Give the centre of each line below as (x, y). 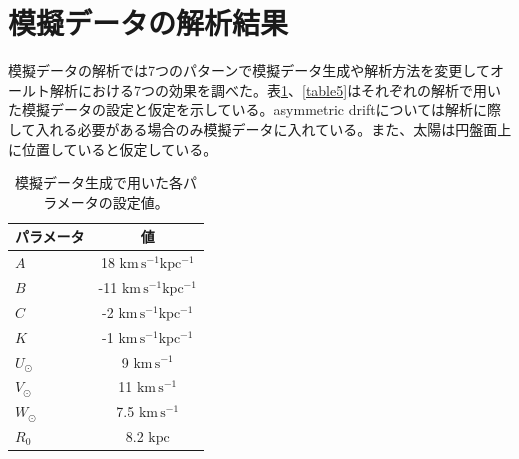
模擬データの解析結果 (148, 22)
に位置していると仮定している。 (113, 148)
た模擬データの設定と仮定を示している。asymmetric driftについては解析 (240, 109)
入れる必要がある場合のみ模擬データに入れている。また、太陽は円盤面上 (273, 128)
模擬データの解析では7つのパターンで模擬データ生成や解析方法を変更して (249, 70)
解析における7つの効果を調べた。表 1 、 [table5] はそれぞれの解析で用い (275, 89)
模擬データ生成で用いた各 (98, 182)
